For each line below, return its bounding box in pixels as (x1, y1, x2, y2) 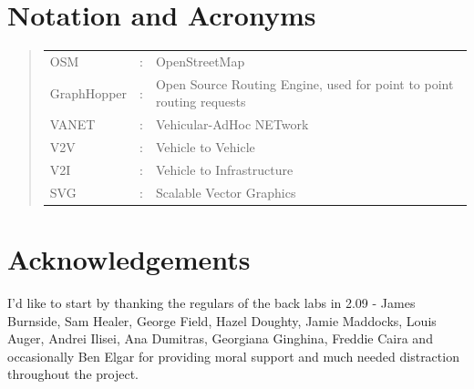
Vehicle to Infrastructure (155, 159, 294, 179)
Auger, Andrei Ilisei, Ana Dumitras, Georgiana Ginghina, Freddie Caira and (7, 329, 433, 348)
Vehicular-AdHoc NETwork (155, 115, 309, 134)
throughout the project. (7, 364, 139, 384)
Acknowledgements (7, 240, 251, 277)
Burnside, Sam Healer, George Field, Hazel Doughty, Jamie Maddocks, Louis (7, 311, 437, 330)
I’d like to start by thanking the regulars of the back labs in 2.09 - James (7, 292, 416, 312)
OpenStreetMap (155, 51, 245, 70)
